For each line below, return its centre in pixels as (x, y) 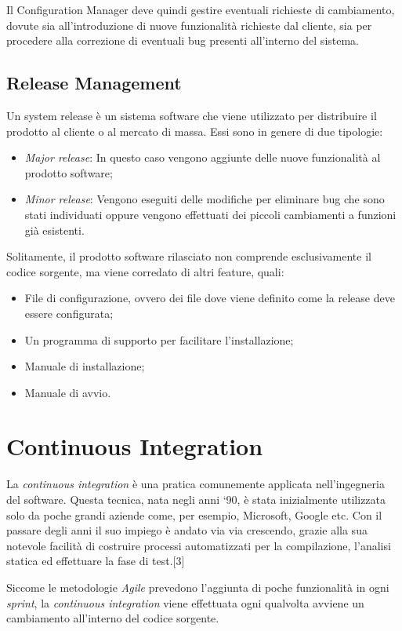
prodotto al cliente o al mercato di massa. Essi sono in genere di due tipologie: (195, 131)
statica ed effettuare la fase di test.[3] (96, 561)
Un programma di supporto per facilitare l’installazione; (159, 339)
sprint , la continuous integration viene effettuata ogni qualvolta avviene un (185, 602)
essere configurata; (69, 313)
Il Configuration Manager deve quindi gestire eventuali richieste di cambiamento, (201, 9)
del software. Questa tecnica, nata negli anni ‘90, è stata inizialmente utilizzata (196, 500)
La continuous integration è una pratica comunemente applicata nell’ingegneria (196, 484)
